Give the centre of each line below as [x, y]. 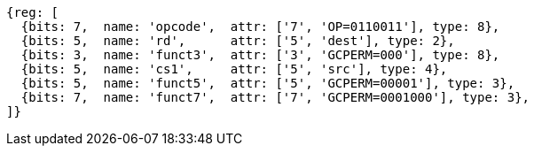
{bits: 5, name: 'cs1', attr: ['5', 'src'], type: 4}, [234, 69]
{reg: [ [33, 12]
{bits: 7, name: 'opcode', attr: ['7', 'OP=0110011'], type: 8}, [260, 27]
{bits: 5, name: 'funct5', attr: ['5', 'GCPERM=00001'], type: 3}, [268, 83]
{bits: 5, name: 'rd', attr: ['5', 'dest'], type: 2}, [238, 41]
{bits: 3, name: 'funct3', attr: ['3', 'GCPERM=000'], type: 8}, [260, 55]
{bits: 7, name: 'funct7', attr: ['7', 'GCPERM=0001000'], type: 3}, [275, 97]
